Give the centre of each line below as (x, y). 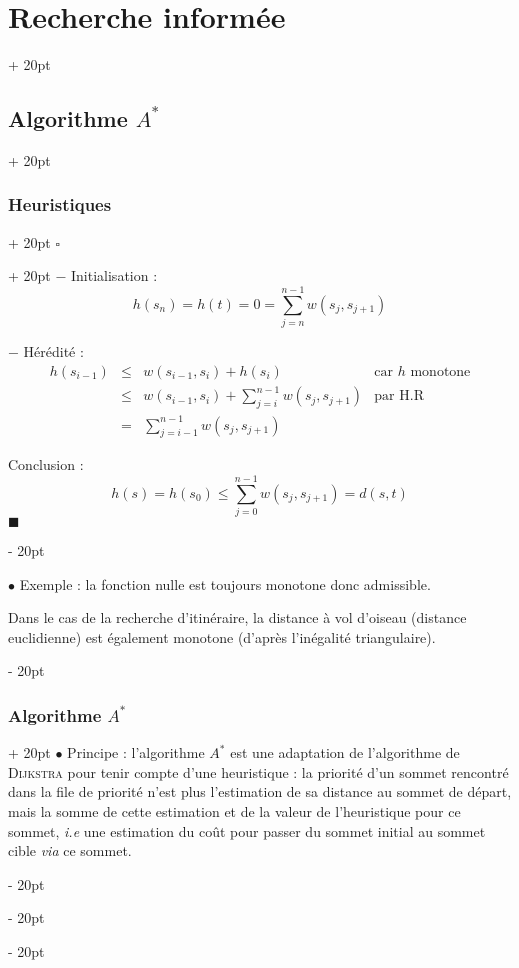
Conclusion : (46, 464)
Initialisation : (114, 275)
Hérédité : (53, 351)
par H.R (399, 396)
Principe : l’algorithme (136, 752)
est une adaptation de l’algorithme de (345, 752)
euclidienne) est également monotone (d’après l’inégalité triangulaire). (222, 636)
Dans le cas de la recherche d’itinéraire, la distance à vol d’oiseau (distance (237, 617)
